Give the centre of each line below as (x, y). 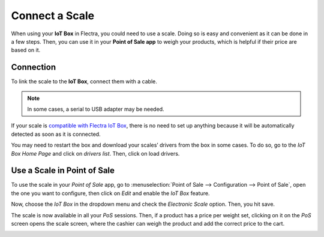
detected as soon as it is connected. (56, 134)
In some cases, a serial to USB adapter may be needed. (96, 109)
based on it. (26, 50)
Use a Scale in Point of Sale (63, 171)
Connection (34, 67)
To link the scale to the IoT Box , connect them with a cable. (84, 81)
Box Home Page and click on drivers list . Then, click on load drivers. (95, 153)
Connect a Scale (53, 16)
